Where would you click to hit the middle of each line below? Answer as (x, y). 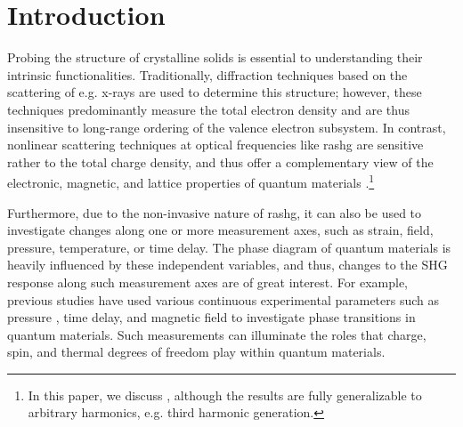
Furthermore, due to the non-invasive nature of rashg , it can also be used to (215, 212)
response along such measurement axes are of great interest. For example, (208, 282)
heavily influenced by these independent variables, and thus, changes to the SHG (227, 265)
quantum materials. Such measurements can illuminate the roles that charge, (217, 334)
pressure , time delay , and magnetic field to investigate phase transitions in (211, 317)
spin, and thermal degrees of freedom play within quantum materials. (196, 352)
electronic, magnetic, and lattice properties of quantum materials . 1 (191, 181)
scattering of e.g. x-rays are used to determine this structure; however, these (215, 92)
